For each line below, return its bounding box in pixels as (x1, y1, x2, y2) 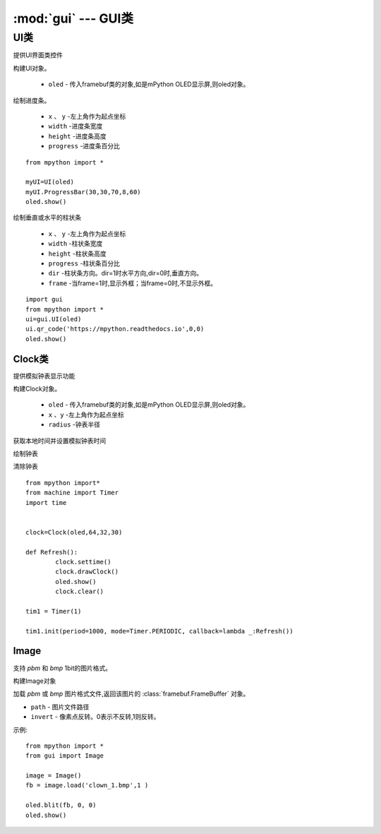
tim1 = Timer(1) (25, 607, 82, 615)
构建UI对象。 (13, 64, 51, 72)
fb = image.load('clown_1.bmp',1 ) (25, 781, 149, 790)
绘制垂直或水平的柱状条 (13, 213, 81, 222)
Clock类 (13, 353, 49, 365)
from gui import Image (25, 752, 104, 760)
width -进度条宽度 (48, 122, 103, 131)
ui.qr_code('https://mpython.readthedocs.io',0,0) (25, 325, 205, 333)
